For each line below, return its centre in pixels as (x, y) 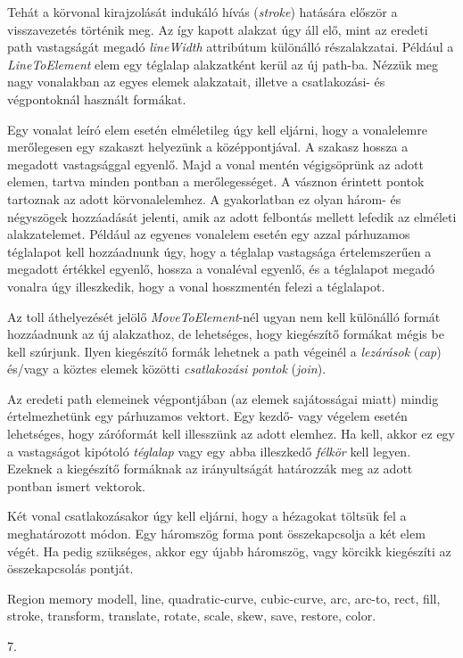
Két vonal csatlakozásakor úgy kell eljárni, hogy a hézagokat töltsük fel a (207, 516)
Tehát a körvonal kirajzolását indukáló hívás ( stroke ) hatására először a (203, 12)
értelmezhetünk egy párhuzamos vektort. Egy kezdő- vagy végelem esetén (207, 416)
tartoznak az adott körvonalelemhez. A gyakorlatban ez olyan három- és (204, 198)
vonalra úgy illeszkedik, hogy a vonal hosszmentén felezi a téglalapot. (196, 286)
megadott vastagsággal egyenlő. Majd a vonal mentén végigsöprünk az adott (215, 164)
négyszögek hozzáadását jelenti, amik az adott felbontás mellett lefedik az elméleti (232, 216)
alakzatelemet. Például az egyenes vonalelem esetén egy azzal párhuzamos (209, 234)
